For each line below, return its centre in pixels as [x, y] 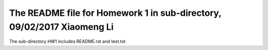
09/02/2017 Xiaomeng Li [61, 27]
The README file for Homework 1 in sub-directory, [115, 13]
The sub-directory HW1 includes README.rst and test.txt [67, 42]
